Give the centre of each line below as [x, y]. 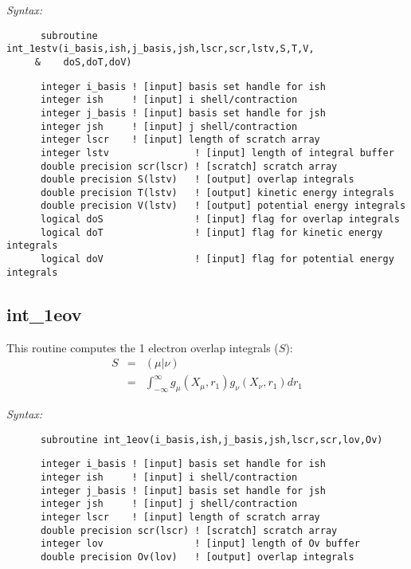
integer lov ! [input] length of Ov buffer [200, 544]
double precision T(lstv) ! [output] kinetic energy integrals [217, 192]
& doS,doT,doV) [83, 62]
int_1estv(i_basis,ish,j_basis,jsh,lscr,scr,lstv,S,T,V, [160, 49]
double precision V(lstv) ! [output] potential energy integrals [223, 206]
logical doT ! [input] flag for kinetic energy [211, 232]
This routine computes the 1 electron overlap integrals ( [143, 347]
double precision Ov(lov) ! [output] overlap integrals [197, 557]
